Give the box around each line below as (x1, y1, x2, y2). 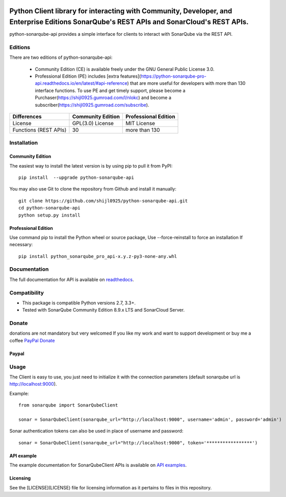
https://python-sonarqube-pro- (141, 73, 206, 79)
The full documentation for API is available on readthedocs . (9, 276, 135, 282)
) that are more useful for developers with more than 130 (127, 80, 246, 86)
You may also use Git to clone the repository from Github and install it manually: (9, 186, 177, 192)
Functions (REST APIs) (12, 126, 67, 133)
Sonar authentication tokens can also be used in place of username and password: (9, 428, 184, 434)
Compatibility (9, 289, 44, 296)
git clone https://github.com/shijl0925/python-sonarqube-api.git (18, 198, 188, 204)
